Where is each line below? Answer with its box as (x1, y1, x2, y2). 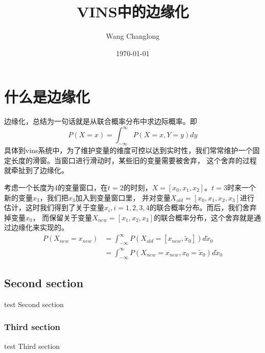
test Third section (4, 340, 60, 351)
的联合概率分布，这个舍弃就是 (154, 212, 254, 222)
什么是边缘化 (4, 86, 90, 107)
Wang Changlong (106, 31, 160, 41)
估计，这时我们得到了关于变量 (4, 202, 104, 213)
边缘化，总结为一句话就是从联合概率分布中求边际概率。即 (4, 116, 197, 127)
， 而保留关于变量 (32, 212, 92, 222)
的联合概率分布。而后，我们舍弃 (149, 202, 257, 213)
